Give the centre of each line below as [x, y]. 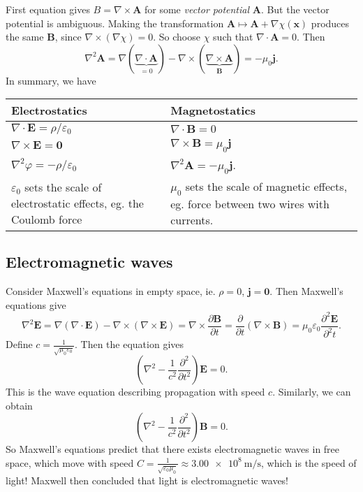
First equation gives [48, 9]
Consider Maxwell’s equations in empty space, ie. [111, 291]
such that [233, 37]
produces [330, 23]
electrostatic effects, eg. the [77, 203]
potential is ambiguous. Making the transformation [115, 23]
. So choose [177, 37]
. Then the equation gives [129, 344]
